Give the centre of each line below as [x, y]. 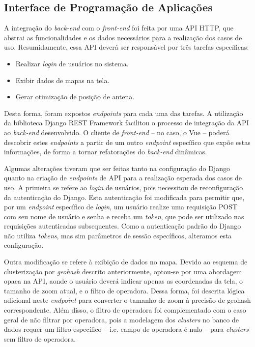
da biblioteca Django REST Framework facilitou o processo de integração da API [127, 123]
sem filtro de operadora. [40, 338]
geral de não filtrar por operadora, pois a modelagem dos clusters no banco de [122, 319]
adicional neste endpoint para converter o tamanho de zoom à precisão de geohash [127, 300]
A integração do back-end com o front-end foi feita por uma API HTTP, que [119, 28]
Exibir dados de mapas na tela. [62, 80]
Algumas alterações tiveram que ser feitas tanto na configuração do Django [117, 168]
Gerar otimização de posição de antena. [75, 97]
